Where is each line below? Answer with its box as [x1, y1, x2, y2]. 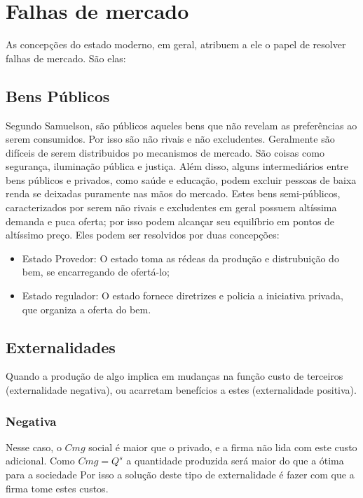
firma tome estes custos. [6, 481, 109, 495]
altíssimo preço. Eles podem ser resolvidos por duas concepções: [6, 227, 280, 242]
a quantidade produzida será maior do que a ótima [126, 453, 344, 468]
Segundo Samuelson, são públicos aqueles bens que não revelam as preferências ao [6, 118, 357, 132]
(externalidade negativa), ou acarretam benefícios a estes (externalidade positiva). [6, 383, 357, 397]
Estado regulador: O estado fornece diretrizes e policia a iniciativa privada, [22, 288, 343, 303]
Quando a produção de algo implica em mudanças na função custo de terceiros [6, 369, 343, 383]
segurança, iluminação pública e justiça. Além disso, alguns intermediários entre [6, 159, 349, 173]
